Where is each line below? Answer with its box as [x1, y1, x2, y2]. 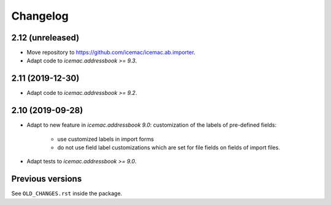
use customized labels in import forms [57, 135, 154, 143]
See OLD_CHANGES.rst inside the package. [11, 190, 123, 197]
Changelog [11, 9, 69, 23]
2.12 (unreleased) [11, 32, 80, 43]
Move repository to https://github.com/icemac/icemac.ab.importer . [26, 49, 196, 56]
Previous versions [11, 174, 82, 184]
